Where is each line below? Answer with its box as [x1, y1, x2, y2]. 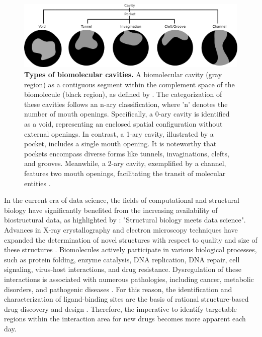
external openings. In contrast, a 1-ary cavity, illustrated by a [24, 128, 214, 139]
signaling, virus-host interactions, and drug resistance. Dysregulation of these [4, 264, 241, 274]
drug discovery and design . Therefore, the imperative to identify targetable [4, 303, 237, 314]
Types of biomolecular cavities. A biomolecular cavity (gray [24, 69, 222, 80]
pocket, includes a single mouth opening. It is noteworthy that [24, 138, 217, 149]
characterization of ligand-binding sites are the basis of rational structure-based [4, 294, 249, 304]
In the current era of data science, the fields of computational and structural [4, 195, 239, 205]
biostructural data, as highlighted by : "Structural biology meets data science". [4, 214, 246, 225]
